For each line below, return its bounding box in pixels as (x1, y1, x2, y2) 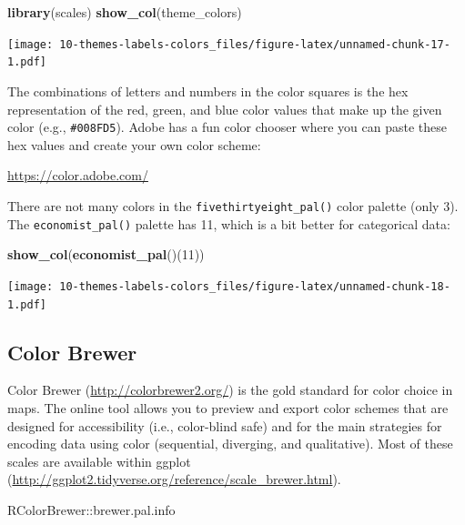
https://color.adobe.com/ (7, 166, 148, 185)
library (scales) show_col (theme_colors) (7, 3, 242, 21)
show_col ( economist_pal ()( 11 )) (7, 245, 205, 264)
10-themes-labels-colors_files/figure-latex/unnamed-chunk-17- (59, 37, 450, 51)
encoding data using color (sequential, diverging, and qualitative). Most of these (7, 434, 453, 453)
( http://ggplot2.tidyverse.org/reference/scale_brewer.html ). (7, 469, 341, 489)
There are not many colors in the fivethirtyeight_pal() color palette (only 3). (7, 196, 459, 215)
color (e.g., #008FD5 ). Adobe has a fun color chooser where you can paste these (7, 117, 447, 136)
